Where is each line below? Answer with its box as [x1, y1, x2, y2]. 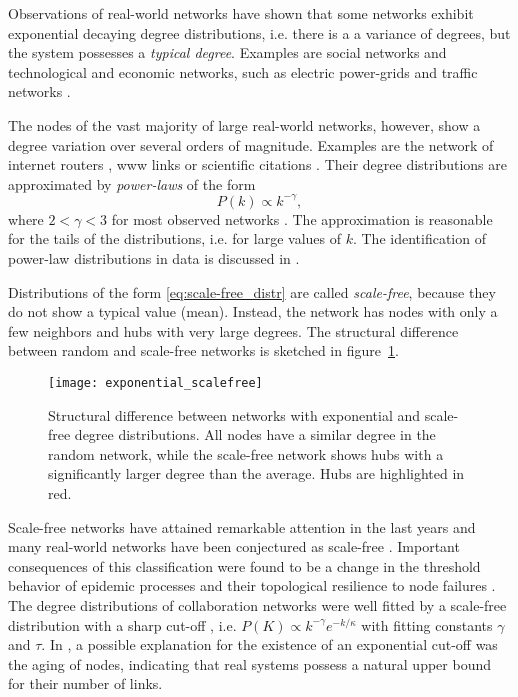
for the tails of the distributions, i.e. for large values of [8, 228, 341, 249]
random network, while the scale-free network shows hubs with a [48, 443, 444, 464]
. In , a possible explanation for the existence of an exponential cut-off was [41, 634, 498, 655]
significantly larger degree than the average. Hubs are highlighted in [48, 463, 465, 484]
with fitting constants [361, 614, 493, 635]
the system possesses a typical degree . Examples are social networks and [8, 42, 447, 63]
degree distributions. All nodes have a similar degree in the [74, 424, 436, 445]
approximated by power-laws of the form [8, 173, 256, 194]
